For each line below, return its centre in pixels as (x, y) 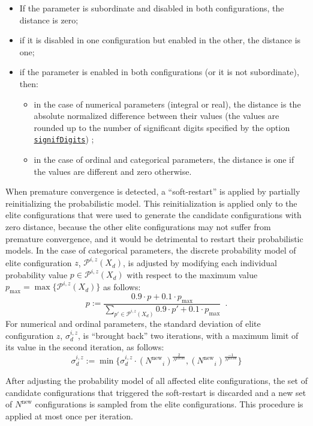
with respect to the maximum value (192, 274)
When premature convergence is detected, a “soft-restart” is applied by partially (153, 191)
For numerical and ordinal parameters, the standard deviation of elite (133, 323)
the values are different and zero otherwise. (113, 171)
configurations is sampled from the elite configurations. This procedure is (169, 404)
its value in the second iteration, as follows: (85, 347)
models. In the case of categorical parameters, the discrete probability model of (151, 250)
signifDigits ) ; (64, 139)
